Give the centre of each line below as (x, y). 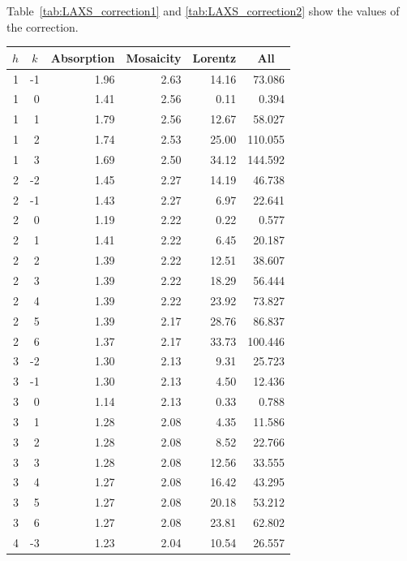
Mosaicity (154, 57)
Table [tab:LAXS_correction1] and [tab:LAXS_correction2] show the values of (203, 11)
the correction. (43, 26)
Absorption (83, 57)
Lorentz (214, 57)
